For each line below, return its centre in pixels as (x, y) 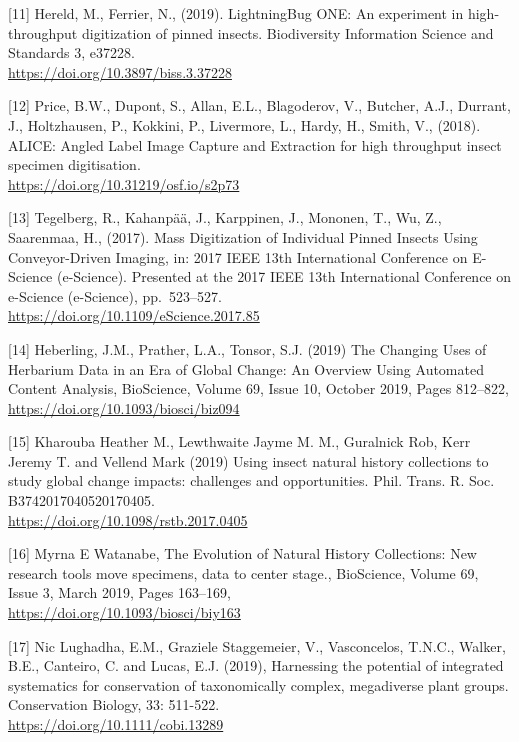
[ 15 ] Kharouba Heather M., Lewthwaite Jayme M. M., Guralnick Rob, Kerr (239, 441)
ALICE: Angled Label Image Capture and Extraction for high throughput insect (255, 144)
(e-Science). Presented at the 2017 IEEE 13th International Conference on (284, 276)
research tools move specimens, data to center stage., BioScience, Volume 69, (243, 572)
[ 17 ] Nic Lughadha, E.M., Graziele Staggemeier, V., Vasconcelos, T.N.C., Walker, (257, 645)
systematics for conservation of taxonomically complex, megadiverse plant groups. (258, 684)
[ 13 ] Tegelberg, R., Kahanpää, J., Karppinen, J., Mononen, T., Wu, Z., (225, 217)
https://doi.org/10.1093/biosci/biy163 (124, 612)
